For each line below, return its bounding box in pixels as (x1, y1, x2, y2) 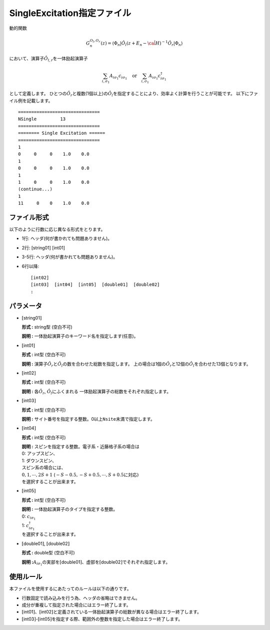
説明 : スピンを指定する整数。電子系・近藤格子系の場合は (21, 444, 139, 450)
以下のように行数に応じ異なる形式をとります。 (9, 226, 105, 232)
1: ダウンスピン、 (21, 457, 57, 463)
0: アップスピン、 (21, 451, 57, 457)
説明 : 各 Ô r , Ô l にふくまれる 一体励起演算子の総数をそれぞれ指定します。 (21, 388, 171, 396)
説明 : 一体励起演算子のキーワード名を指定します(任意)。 (21, 333, 138, 339)
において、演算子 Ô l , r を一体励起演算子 (9, 56, 88, 63)
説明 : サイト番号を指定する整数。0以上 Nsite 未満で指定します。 (21, 416, 155, 422)
